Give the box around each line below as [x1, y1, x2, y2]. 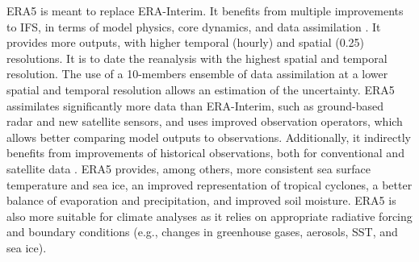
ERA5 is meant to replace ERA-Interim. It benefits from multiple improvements [6, 2, 404, 19]
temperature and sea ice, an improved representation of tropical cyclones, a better [6, 176, 413, 193]
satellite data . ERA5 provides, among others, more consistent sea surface [6, 160, 371, 177]
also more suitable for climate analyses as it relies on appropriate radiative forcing [6, 207, 413, 224]
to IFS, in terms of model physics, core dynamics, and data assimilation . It [6, 18, 381, 35]
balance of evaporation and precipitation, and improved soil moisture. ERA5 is [6, 192, 396, 209]
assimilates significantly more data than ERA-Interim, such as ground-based [6, 97, 383, 114]
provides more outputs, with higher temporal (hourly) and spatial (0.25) [6, 34, 365, 51]
